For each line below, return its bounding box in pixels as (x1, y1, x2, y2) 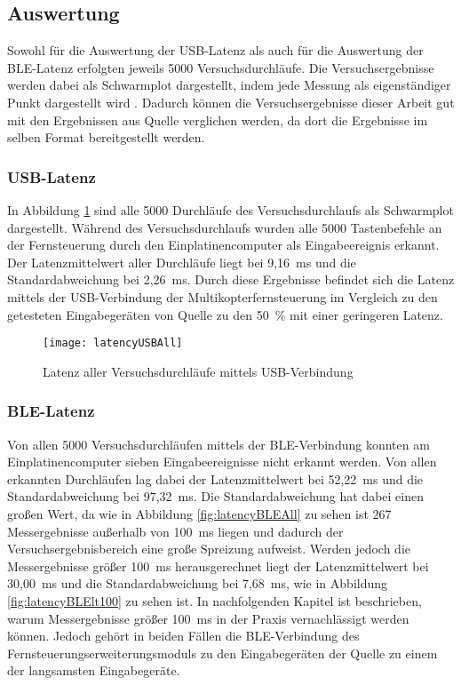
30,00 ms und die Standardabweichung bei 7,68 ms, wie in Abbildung (7, 574, 388, 593)
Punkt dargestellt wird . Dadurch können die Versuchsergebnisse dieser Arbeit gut (7, 92, 455, 111)
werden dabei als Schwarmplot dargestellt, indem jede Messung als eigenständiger (7, 76, 451, 94)
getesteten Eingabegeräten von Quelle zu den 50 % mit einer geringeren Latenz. (7, 305, 443, 323)
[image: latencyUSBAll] (43, 337, 183, 350)
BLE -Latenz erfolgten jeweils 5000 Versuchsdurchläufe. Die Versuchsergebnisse (7, 58, 434, 76)
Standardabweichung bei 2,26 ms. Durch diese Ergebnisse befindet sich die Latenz (7, 270, 455, 289)
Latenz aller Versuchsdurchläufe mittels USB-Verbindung (43, 362, 354, 380)
